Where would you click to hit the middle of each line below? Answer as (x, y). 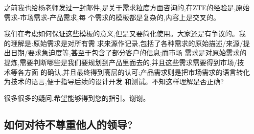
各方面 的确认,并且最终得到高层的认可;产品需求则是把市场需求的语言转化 (134, 72)
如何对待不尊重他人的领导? (69, 124)
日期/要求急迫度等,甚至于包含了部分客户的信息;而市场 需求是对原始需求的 (128, 53)
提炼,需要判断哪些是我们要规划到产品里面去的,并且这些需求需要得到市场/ (121, 62)
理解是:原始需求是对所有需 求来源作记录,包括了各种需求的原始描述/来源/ (127, 43)
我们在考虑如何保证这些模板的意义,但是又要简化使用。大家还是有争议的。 (121, 33)
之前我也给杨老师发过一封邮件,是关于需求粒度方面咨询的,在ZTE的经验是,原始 (127, 7)
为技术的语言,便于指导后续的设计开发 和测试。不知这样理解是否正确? (114, 81)
